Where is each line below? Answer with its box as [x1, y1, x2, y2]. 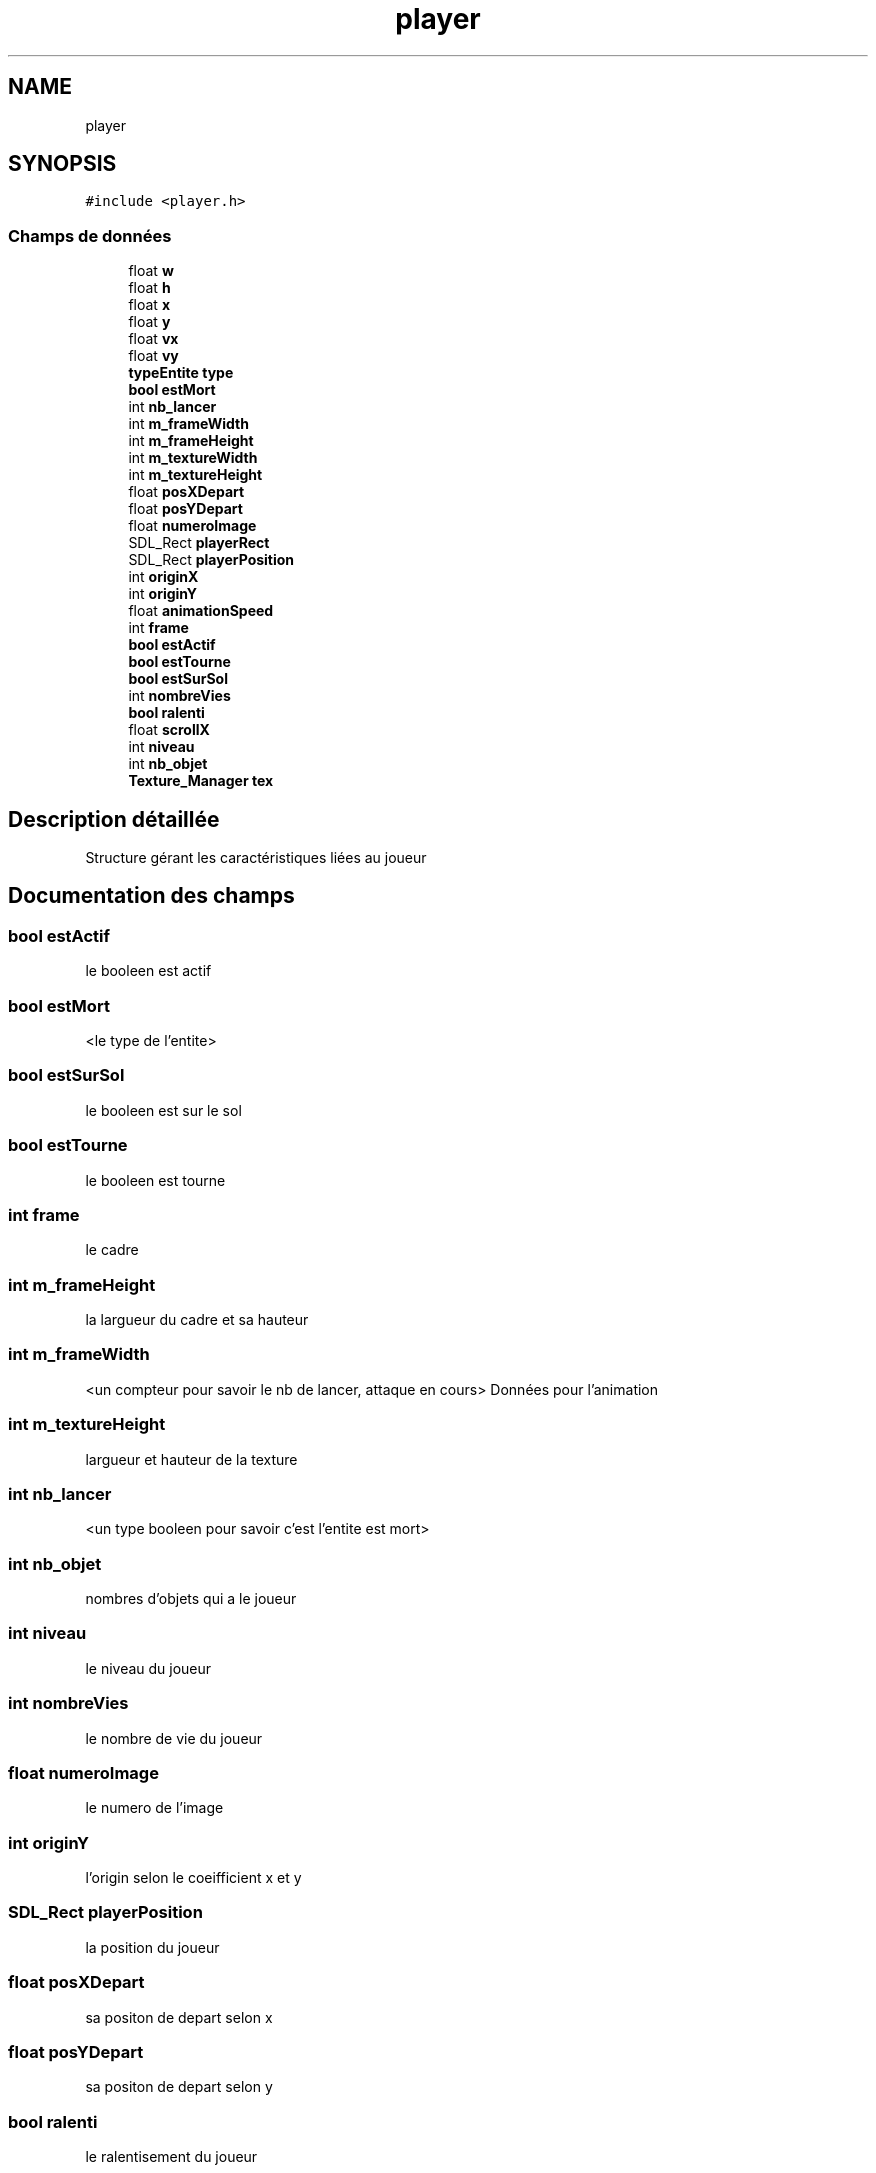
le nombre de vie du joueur [85, 1729, 263, 1747]
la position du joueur [85, 1938, 220, 1956]
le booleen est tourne [85, 1171, 226, 1189]
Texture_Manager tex [128, 772, 274, 790]
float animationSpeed [128, 602, 274, 620]
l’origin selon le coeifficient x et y [85, 1869, 302, 1886]
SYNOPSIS [8, 151, 117, 177]
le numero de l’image [85, 1799, 224, 1817]
